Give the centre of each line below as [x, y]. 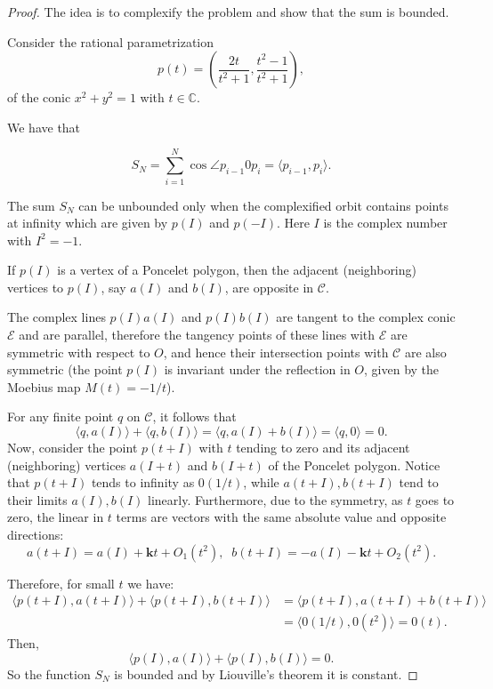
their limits [37, 499]
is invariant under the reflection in [257, 369]
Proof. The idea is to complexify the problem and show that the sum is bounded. [228, 12]
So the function [49, 673]
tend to [419, 482]
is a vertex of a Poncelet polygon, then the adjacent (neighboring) [237, 270]
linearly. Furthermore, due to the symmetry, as [275, 499]
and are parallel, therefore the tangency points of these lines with [197, 335]
